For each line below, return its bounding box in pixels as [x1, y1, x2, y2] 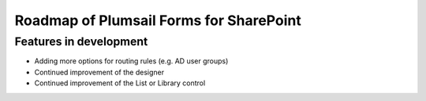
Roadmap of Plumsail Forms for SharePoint [14, 12, 301, 29]
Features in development [14, 34, 148, 49]
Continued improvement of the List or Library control [34, 78, 206, 88]
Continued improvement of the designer [34, 67, 165, 77]
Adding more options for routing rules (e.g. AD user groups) [34, 56, 229, 66]
